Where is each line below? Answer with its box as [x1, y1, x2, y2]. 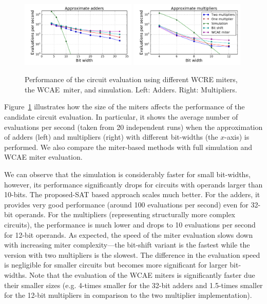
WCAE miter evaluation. [4, 151, 83, 162]
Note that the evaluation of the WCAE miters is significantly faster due [29, 269, 255, 280]
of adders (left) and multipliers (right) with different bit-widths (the [4, 131, 218, 142]
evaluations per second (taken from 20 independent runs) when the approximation [4, 121, 263, 132]
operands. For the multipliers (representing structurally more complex [15, 209, 236, 220]
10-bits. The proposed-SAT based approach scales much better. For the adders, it [4, 189, 260, 200]
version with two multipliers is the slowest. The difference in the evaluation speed [4, 249, 260, 260]
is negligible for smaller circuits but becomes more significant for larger [4, 259, 227, 270]
